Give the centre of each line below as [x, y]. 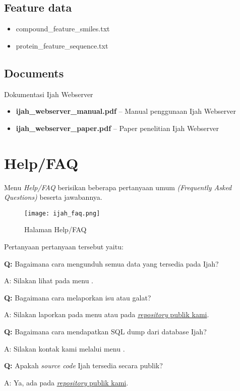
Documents [34, 73]
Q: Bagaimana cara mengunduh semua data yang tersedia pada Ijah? [111, 263]
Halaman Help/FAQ [55, 229]
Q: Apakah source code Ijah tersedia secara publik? [83, 365]
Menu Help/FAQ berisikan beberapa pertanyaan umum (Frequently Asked [118, 187]
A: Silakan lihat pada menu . [49, 280]
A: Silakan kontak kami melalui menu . [65, 348]
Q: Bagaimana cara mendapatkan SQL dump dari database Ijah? [105, 331]
